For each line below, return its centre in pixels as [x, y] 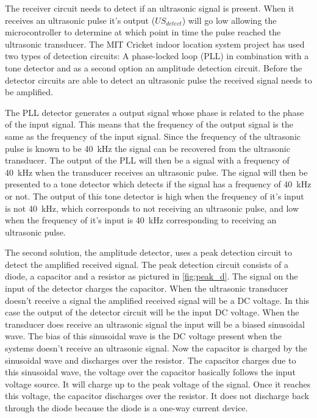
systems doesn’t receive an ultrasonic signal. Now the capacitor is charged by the [156, 348]
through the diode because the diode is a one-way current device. [126, 408]
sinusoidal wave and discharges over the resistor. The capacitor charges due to [151, 360]
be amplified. [29, 92]
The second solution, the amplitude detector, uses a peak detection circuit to [148, 252]
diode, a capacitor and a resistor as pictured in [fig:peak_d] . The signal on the [151, 276]
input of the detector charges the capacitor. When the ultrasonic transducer [147, 288]
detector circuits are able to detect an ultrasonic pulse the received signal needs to [158, 80]
